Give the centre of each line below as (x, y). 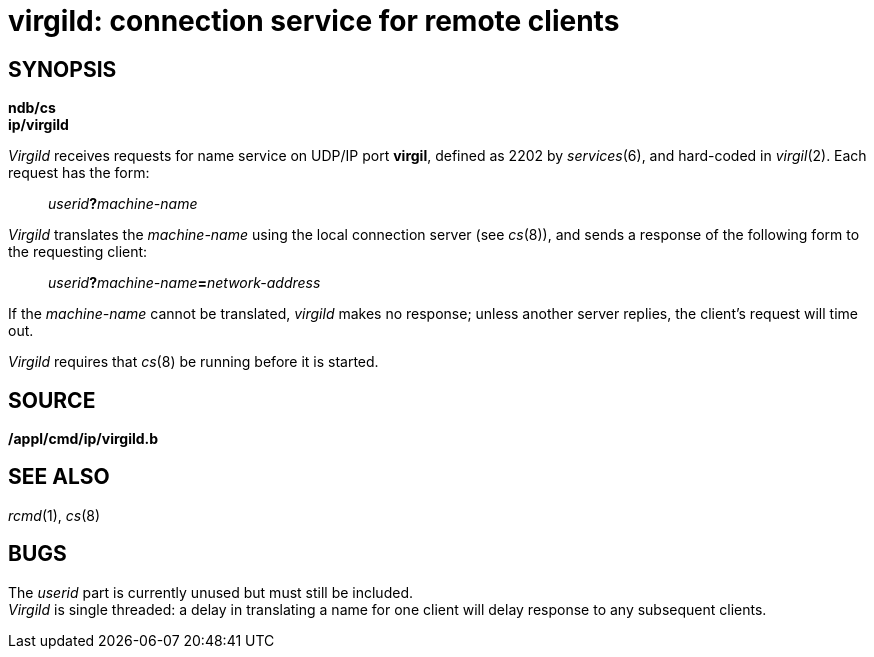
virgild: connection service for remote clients (314, 21)
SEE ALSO (59, 477)
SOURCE (52, 400)
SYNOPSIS (62, 69)
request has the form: (79, 173)
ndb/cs (32, 108)
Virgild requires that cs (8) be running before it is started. (193, 362)
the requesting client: (78, 252)
